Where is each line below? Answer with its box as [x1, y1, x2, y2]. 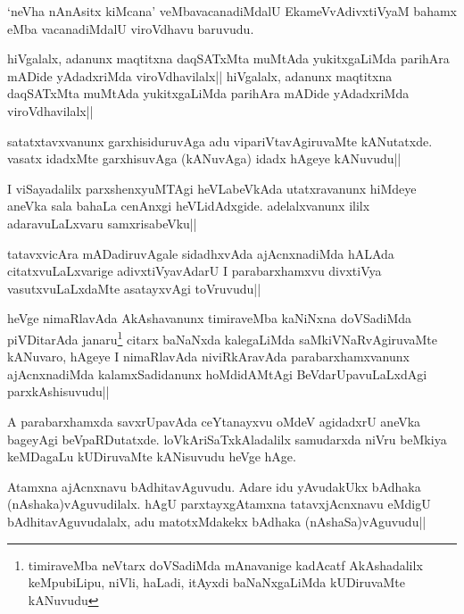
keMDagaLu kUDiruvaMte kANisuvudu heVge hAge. [7, 447, 296, 466]
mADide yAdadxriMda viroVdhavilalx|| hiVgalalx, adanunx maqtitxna [7, 66, 393, 85]
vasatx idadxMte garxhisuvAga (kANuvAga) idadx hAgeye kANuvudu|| [7, 149, 402, 168]
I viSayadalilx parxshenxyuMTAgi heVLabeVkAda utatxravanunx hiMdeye [7, 178, 417, 197]
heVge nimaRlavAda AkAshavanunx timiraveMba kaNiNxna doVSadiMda [7, 309, 412, 328]
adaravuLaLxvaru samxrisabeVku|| [7, 213, 197, 232]
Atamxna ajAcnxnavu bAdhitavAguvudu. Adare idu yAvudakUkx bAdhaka [7, 477, 421, 495]
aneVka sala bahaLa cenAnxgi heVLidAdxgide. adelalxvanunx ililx [7, 196, 370, 215]
